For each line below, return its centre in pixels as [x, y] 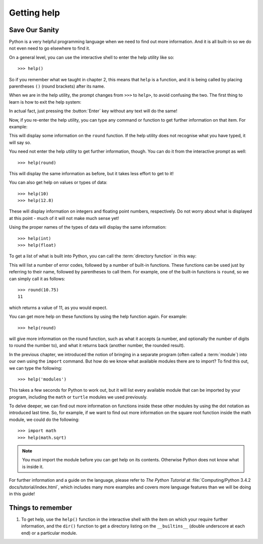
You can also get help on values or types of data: [58, 182]
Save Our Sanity [34, 30]
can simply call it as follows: [37, 279]
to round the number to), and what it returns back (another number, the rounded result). [97, 345]
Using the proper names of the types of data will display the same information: [88, 227]
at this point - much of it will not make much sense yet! [64, 218]
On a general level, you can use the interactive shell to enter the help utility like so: [92, 57]
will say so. [20, 142]
